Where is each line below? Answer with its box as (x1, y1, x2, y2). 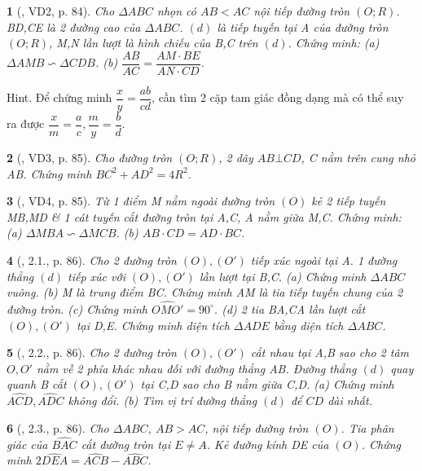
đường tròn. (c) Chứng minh (7, 300, 148, 317)
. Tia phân (341, 419, 394, 436)
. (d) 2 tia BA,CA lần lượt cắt (213, 300, 366, 317)
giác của (7, 435, 48, 452)
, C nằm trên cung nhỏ (301, 148, 415, 165)
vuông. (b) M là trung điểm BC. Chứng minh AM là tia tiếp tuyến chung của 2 (7, 284, 403, 301)
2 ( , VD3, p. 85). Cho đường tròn (7, 148, 173, 165)
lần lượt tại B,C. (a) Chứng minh (199, 267, 367, 284)
